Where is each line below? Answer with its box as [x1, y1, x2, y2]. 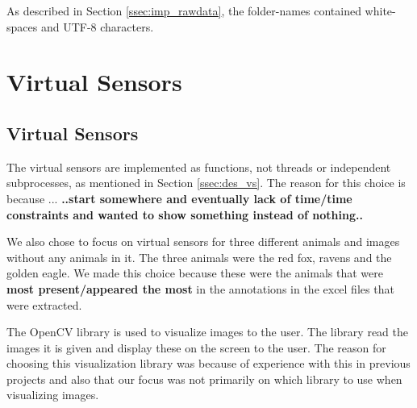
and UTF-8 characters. [40, 18, 154, 35]
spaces [6, 18, 38, 35]
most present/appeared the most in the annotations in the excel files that [6, 280, 394, 297]
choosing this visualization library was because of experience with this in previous [6, 355, 411, 372]
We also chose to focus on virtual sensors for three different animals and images [6, 233, 400, 250]
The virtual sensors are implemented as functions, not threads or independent [6, 158, 391, 175]
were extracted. [6, 296, 82, 313]
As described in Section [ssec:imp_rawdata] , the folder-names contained [6, 2, 361, 19]
